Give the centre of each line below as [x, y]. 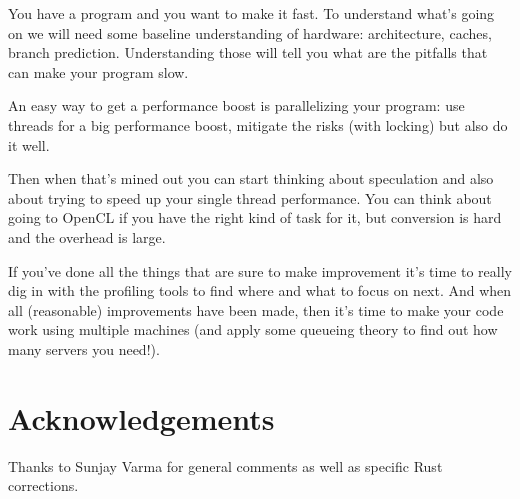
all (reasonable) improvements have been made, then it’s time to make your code [256, 309]
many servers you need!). [84, 348]
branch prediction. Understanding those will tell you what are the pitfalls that [248, 52]
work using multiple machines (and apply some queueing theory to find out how [253, 329]
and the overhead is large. [87, 236]
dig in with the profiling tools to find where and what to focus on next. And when [260, 290]
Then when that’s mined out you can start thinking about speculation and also [251, 178]
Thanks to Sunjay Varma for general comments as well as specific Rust [225, 465]
